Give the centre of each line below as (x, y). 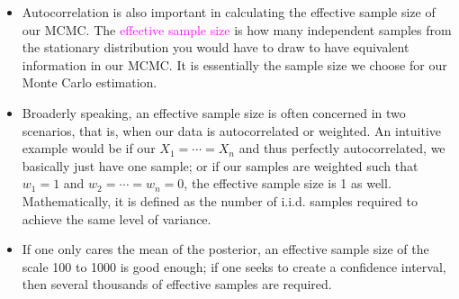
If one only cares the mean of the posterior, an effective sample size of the (225, 249)
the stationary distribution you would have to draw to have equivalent (216, 47)
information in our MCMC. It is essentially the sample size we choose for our (234, 64)
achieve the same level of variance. (117, 218)
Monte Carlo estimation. (90, 82)
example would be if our (89, 148)
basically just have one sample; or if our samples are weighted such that (220, 165)
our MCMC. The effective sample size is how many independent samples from (237, 29)
